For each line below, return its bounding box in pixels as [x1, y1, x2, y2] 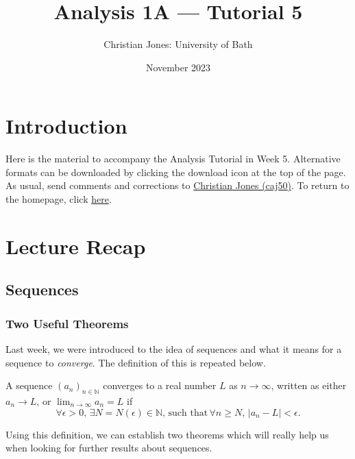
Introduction [5, 112, 127, 140]
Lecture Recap [5, 232, 146, 260]
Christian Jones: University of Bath [103, 37, 253, 51]
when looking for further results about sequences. [5, 441, 212, 455]
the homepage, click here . [5, 192, 112, 206]
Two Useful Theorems [5, 314, 129, 332]
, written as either [271, 378, 347, 393]
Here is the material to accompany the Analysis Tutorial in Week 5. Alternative [5, 151, 341, 166]
